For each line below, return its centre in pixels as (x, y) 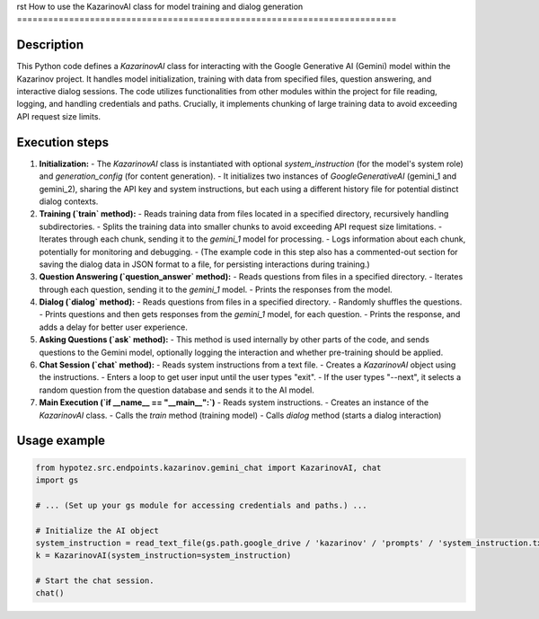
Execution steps (63, 142)
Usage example (61, 441)
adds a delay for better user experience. (113, 327)
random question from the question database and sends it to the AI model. (177, 390)
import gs (57, 480)
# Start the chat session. (95, 581)
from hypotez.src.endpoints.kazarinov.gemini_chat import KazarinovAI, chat (208, 468)
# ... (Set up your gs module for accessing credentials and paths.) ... (201, 505)
